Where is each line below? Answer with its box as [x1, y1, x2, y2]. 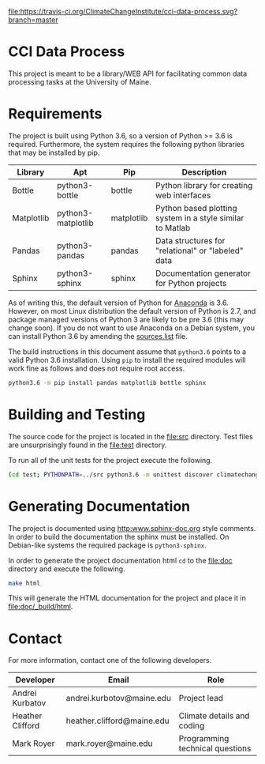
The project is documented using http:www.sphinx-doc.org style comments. [8, 523, 256, 533]
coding [178, 721, 205, 732]
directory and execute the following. [8, 564, 125, 574]
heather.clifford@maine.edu [65, 715, 170, 726]
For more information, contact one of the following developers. [8, 656, 212, 665]
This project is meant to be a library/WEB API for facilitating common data [8, 69, 248, 78]
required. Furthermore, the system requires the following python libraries [8, 139, 244, 149]
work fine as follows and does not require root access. [8, 363, 185, 373]
